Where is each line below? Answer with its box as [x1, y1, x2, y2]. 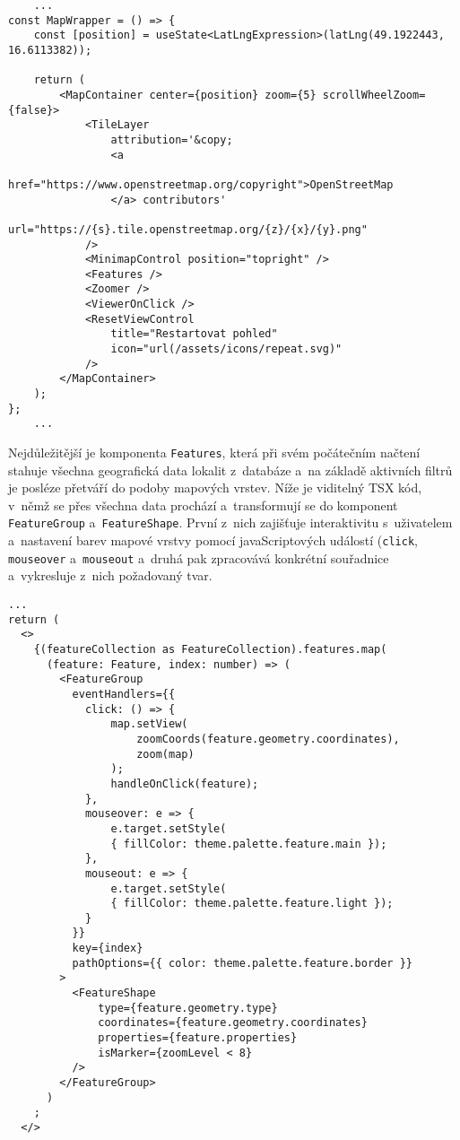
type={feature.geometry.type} [98, 1001, 278, 1014]
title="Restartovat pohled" [110, 327, 278, 341]
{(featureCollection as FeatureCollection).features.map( [33, 643, 387, 656]
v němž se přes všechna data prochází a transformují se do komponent [8, 495, 398, 514]
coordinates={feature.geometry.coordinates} [98, 1016, 368, 1030]
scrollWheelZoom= [322, 88, 426, 101]
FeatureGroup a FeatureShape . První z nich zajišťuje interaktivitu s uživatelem [8, 513, 453, 532]
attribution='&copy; [110, 133, 233, 146]
